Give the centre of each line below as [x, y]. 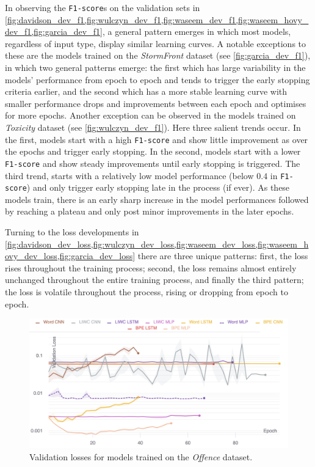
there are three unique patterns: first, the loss [223, 256]
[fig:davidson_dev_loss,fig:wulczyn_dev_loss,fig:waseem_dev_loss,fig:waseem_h [157, 244]
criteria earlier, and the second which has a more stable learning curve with [146, 91]
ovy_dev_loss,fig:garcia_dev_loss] [70, 256]
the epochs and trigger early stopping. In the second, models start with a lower [153, 151]
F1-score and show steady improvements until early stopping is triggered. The [153, 163]
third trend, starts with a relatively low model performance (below [129, 175]
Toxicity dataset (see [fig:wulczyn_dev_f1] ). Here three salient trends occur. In [153, 127]
